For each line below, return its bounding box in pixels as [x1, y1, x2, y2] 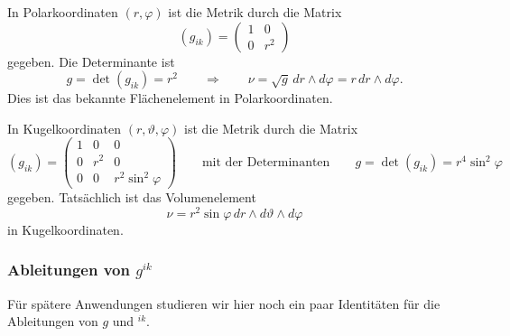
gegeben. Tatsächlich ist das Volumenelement [7, 188, 256, 207]
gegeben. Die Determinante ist [7, 51, 175, 70]
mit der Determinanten [201, 156, 330, 170]
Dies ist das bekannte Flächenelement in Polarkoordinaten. [7, 89, 333, 107]
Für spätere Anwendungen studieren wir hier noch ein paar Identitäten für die [7, 294, 440, 313]
